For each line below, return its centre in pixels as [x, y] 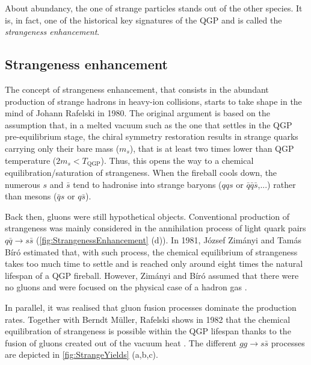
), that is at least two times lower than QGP [212, 148]
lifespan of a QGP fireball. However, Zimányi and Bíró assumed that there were [152, 275]
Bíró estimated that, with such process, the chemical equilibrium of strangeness [151, 251]
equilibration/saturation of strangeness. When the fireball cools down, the [141, 172]
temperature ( [31, 160]
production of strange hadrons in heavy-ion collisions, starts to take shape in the [153, 101]
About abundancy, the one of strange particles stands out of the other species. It [154, 8]
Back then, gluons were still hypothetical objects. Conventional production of [147, 216]
